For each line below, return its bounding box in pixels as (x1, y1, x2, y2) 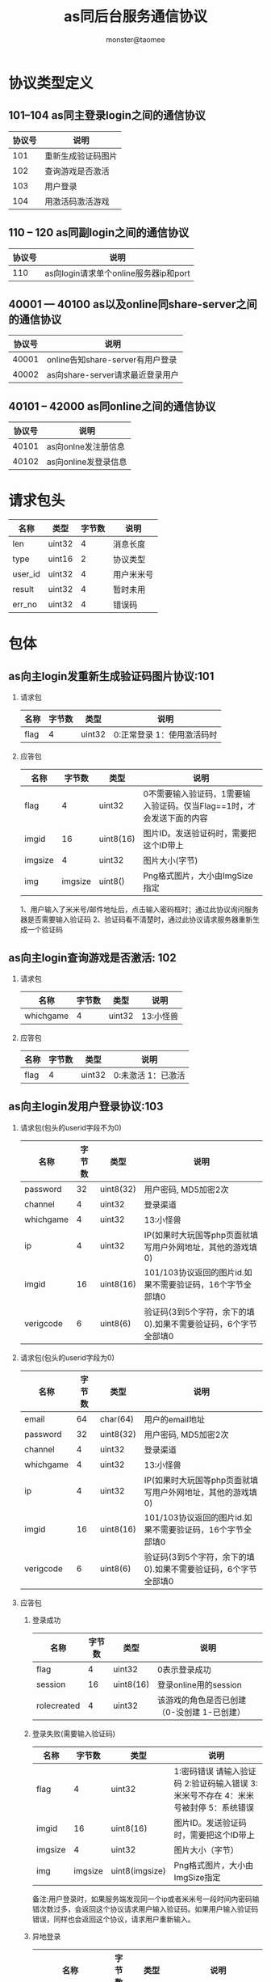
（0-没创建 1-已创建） (156, 1706, 246, 1718)
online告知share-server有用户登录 (46, 354, 177, 366)
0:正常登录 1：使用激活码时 (113, 729, 218, 741)
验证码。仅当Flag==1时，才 (151, 801, 256, 812)
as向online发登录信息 (46, 456, 127, 467)
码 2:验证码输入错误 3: (173, 1777, 258, 1789)
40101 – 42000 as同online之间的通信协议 (8, 399, 216, 413)
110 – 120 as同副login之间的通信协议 (8, 226, 190, 239)
